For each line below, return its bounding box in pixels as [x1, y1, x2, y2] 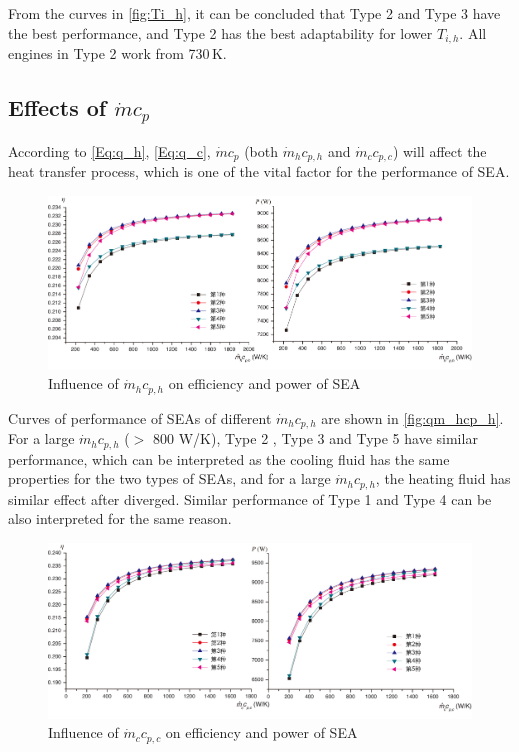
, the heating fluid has [375, 468, 511, 489]
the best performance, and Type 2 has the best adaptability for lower [8, 22, 433, 43]
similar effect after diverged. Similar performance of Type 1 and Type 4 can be [8, 488, 492, 509]
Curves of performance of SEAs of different [8, 407, 272, 428]
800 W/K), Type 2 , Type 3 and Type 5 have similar [153, 428, 478, 449]
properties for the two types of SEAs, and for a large [8, 468, 331, 489]
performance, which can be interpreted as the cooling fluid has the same [8, 448, 450, 469]
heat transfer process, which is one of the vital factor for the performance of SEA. [8, 161, 510, 182]
